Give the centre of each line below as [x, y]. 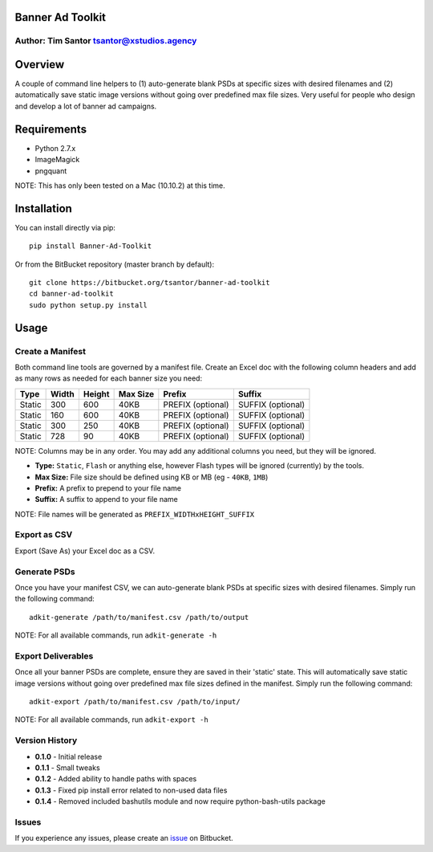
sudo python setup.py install [89, 305]
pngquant [51, 171]
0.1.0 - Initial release [69, 756]
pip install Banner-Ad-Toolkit [91, 246]
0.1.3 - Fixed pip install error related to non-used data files [131, 790]
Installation [43, 208]
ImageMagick [57, 160]
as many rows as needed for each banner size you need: [109, 378]
